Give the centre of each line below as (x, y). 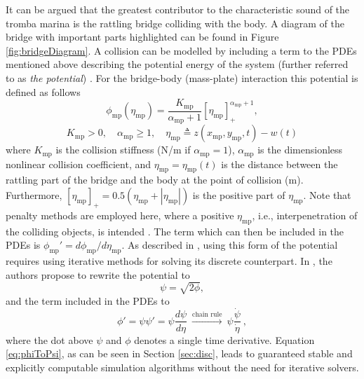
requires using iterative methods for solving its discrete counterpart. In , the (169, 260)
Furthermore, (34, 194)
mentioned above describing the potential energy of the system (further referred (177, 64)
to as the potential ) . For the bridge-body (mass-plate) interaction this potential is (182, 77)
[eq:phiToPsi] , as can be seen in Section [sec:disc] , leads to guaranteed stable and (179, 353)
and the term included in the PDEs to (88, 300)
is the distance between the (279, 164)
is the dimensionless (300, 150)
